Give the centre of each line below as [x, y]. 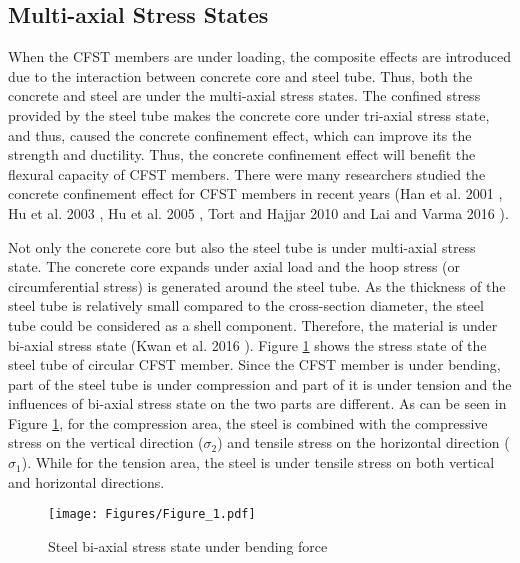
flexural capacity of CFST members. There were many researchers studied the [247, 173]
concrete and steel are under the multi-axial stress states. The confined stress [244, 95]
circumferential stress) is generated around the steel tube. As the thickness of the [257, 285]
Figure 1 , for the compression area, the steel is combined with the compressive [248, 422]
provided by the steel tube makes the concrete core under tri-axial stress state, [249, 114]
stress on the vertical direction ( [106, 442]
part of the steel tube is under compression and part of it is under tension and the [260, 383]
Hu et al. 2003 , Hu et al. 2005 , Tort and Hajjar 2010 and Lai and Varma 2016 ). [258, 212]
